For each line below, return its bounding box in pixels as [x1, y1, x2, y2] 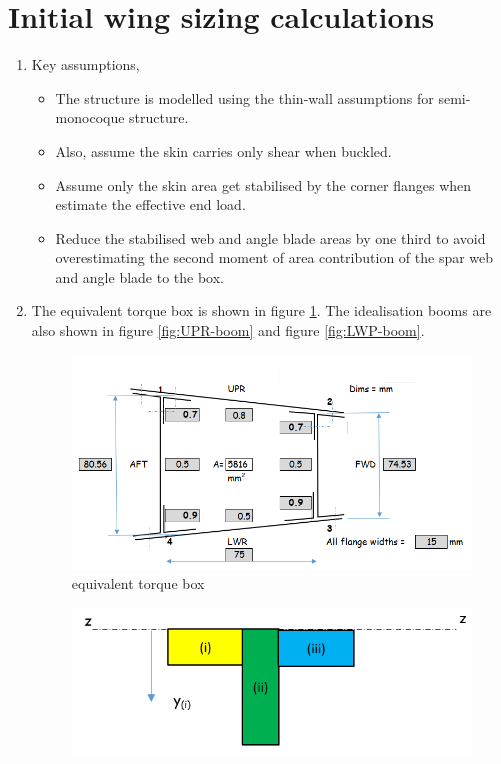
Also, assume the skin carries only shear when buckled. [55, 140, 392, 161]
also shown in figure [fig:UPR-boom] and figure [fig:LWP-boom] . [31, 320, 425, 341]
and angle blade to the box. [55, 266, 224, 287]
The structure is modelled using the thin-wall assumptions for [55, 87, 434, 108]
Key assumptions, [31, 54, 140, 75]
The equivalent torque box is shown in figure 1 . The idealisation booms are [31, 300, 492, 321]
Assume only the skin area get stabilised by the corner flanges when [55, 174, 472, 195]
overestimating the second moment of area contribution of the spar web [55, 247, 494, 268]
